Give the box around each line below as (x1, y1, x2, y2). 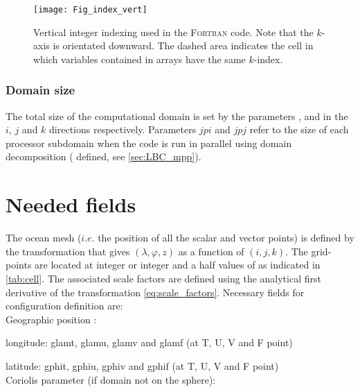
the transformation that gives (6, 244, 130, 258)
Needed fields (6, 190, 136, 219)
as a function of (178, 244, 244, 258)
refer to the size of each (249, 122, 349, 137)
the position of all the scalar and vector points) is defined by (98, 230, 354, 245)
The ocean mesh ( (6, 230, 82, 245)
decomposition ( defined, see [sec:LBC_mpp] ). (6, 149, 201, 164)
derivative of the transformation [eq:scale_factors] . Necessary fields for (6, 284, 305, 299)
